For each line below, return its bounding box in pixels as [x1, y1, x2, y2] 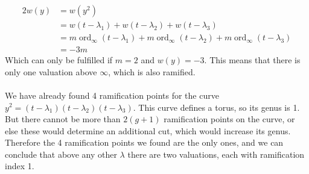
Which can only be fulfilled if [5, 54, 113, 66]
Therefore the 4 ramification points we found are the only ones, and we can [5, 136, 284, 149]
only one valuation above [5, 65, 97, 78]
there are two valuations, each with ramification [127, 148, 305, 160]
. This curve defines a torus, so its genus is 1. [133, 101, 300, 113]
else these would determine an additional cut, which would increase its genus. [5, 124, 291, 137]
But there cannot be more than [5, 113, 121, 125]
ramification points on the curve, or [164, 113, 295, 125]
